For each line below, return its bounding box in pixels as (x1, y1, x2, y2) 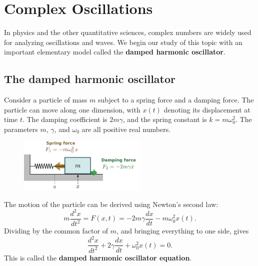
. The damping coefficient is (22, 114, 107, 124)
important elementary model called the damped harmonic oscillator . (4, 46, 225, 57)
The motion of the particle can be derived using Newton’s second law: (4, 198, 218, 209)
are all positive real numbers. (81, 123, 171, 134)
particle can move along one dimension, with (4, 104, 140, 114)
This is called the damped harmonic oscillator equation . (4, 252, 192, 262)
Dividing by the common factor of (4, 225, 108, 236)
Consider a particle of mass (4, 94, 87, 105)
